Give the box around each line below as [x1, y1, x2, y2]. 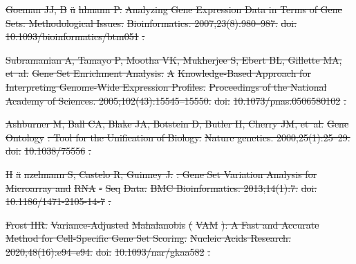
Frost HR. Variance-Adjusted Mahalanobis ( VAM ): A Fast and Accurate [6, 217, 319, 231]
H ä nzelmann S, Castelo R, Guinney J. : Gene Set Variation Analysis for [6, 166, 317, 181]
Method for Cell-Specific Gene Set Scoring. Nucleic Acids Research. [6, 231, 291, 245]
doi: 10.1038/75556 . [6, 143, 91, 158]
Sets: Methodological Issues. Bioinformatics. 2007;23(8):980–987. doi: [6, 15, 297, 30]
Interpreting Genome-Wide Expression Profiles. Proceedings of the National [6, 79, 327, 94]
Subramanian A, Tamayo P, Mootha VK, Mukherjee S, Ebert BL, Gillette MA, [6, 52, 342, 67]
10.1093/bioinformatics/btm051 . [6, 29, 145, 44]
